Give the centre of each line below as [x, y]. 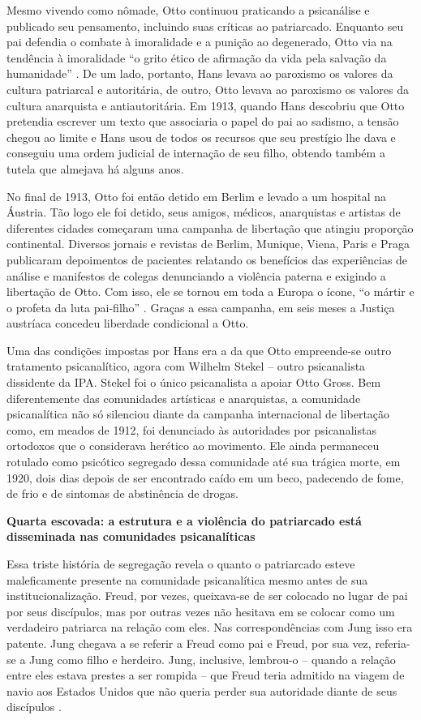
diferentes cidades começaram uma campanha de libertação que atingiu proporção [210, 227]
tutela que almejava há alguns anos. [95, 168]
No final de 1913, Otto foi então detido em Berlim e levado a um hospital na [197, 196]
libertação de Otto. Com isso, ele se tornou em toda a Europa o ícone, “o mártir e [210, 291]
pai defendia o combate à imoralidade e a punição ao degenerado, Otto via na [200, 42]
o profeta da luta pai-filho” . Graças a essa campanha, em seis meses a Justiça [201, 307]
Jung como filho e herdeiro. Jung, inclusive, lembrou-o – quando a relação [213, 659]
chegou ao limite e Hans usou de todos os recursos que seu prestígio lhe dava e [201, 137]
